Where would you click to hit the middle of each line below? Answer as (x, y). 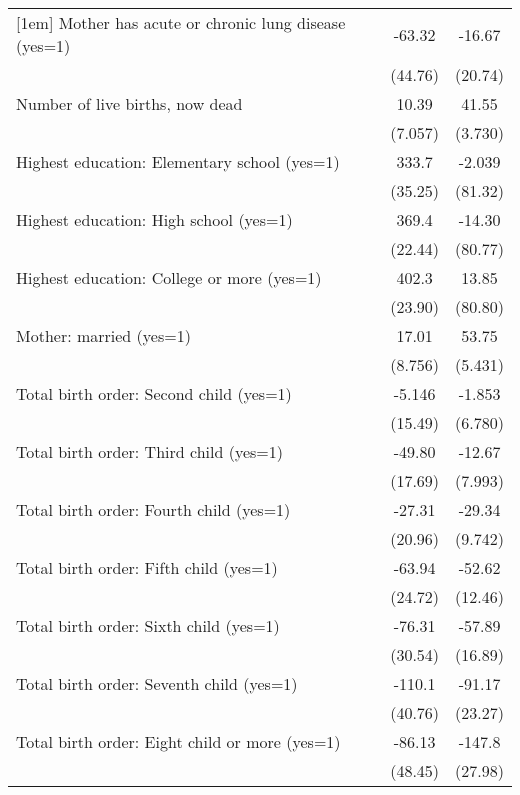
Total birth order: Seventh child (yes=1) (157, 683)
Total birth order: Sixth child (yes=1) (148, 625)
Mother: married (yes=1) (103, 335)
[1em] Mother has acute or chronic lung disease (181, 22)
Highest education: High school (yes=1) (154, 219)
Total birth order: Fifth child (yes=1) (147, 567)
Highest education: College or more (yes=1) (169, 277)
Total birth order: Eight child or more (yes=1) (178, 741)
